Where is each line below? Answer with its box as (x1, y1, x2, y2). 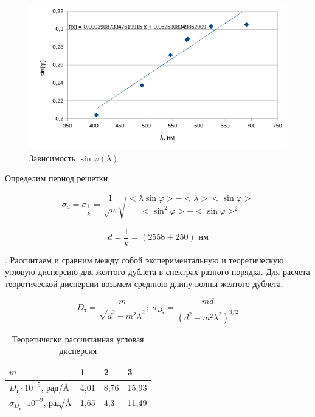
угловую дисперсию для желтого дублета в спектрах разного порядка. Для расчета (5, 265, 310, 278)
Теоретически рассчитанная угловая (12, 332, 144, 345)
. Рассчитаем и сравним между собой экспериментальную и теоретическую (5, 253, 284, 266)
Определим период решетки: (5, 172, 111, 185)
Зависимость (29, 151, 75, 164)
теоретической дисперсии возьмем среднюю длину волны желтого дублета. (5, 277, 283, 290)
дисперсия (59, 344, 97, 357)
